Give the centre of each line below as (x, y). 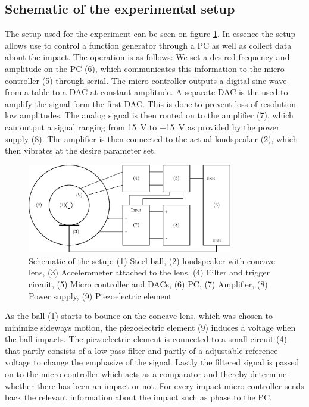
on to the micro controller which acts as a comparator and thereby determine (146, 374)
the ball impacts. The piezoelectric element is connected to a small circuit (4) (146, 339)
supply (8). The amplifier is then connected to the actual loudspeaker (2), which (151, 138)
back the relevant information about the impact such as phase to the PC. (138, 397)
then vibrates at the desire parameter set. (81, 150)
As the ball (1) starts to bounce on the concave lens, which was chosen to (139, 316)
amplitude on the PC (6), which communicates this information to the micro (145, 68)
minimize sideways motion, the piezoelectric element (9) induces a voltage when (150, 327)
